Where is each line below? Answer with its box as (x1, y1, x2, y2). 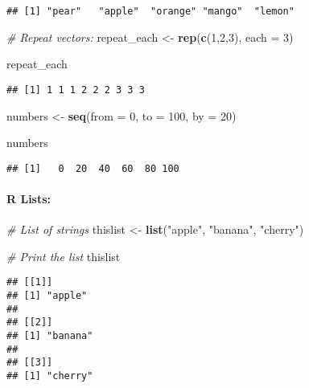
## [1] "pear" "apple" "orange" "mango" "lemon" (6, 6, 295, 17)
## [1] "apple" (6, 289, 88, 301)
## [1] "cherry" (6, 370, 93, 382)
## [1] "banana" (6, 329, 93, 341)
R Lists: (6, 190, 51, 206)
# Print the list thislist (6, 247, 121, 264)
